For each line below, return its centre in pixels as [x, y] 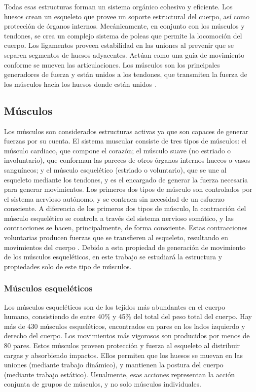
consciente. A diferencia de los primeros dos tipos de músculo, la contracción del [125, 208]
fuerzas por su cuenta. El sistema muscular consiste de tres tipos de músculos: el [125, 141]
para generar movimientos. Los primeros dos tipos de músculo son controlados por [128, 189]
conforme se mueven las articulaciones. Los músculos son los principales [112, 64]
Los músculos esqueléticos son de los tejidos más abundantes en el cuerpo [115, 306]
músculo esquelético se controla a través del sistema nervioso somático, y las [119, 218]
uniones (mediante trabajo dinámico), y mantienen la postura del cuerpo [114, 365]
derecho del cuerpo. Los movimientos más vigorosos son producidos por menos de [127, 336]
